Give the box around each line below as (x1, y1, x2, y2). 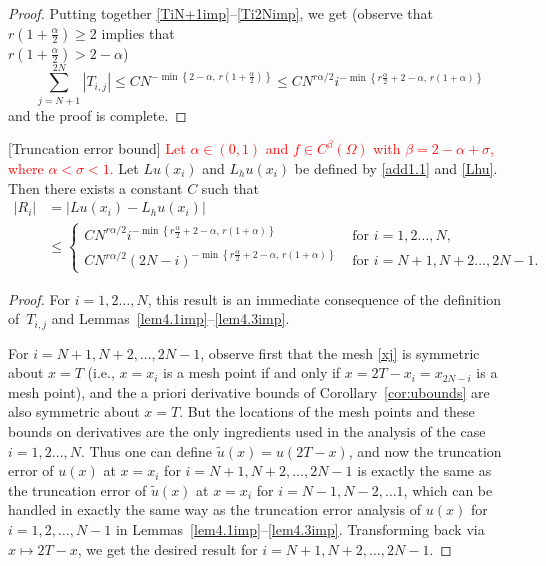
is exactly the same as (357, 460, 492, 481)
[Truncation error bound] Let (8, 138, 186, 159)
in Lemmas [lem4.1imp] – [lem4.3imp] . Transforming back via (115, 519, 485, 540)
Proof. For (8, 288, 71, 309)
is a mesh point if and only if (163, 362, 341, 383)
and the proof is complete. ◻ (8, 104, 187, 125)
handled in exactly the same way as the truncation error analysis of (8, 499, 422, 520)
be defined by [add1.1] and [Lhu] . (294, 157, 498, 178)
